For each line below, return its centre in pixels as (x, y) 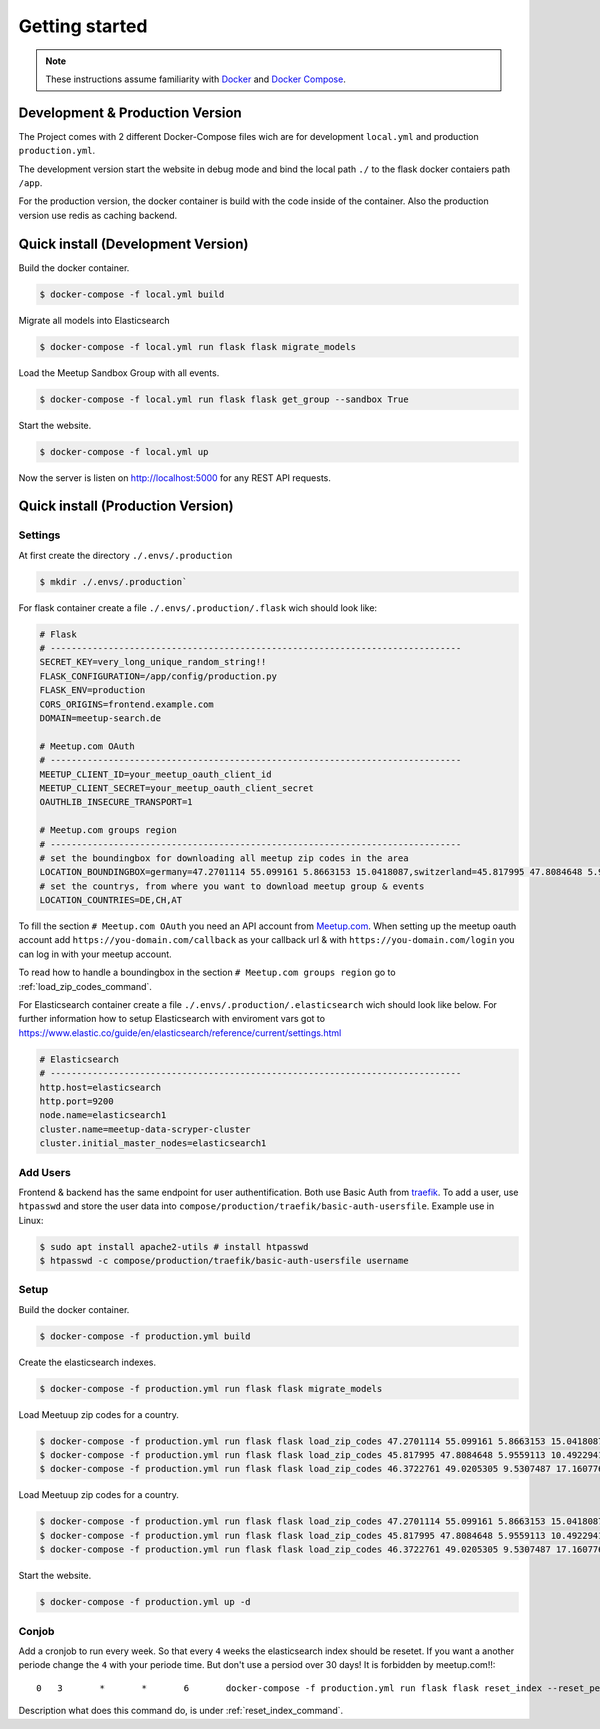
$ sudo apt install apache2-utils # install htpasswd (174, 1246)
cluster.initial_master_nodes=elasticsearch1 (153, 1143)
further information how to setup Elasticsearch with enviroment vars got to (171, 1019)
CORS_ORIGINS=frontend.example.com (126, 704)
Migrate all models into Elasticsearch (94, 320)
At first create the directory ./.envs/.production (125, 555)
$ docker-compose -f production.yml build (145, 1336)
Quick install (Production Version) (126, 506)
